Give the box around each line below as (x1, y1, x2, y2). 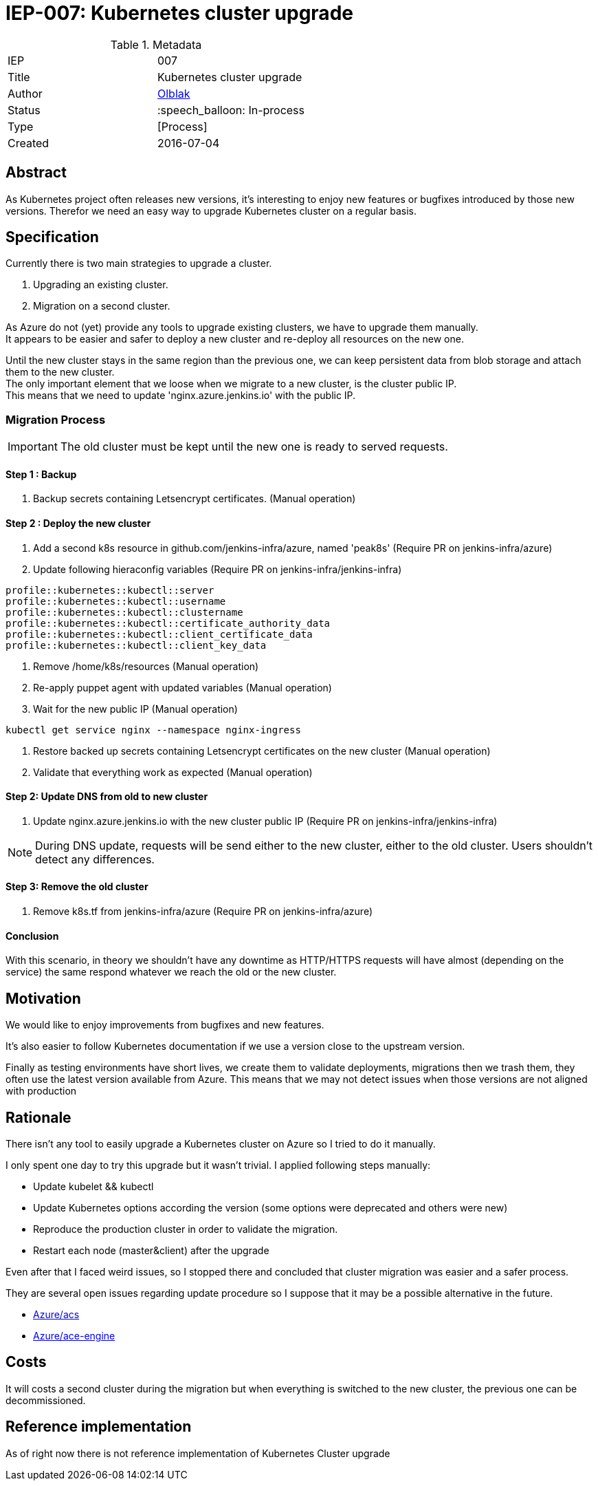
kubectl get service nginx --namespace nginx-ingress (5, 724, 301, 735)
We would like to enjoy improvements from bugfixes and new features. (5, 1019, 324, 1031)
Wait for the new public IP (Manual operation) (33, 702, 238, 715)
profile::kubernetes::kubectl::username (5, 595, 226, 607)
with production (5, 1085, 77, 1097)
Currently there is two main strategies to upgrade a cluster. (5, 257, 272, 270)
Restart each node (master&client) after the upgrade (33, 1244, 269, 1256)
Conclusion (5, 929, 59, 942)
